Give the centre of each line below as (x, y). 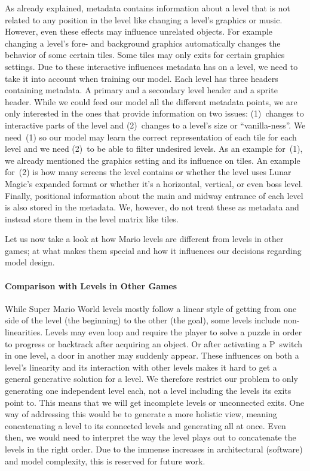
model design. (30, 262)
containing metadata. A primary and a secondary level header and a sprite (141, 90)
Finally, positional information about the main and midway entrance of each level (154, 195)
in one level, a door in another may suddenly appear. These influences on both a (152, 355)
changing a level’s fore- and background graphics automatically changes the (143, 43)
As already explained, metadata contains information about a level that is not (148, 8)
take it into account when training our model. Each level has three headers (142, 78)
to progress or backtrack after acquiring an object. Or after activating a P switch (154, 343)
